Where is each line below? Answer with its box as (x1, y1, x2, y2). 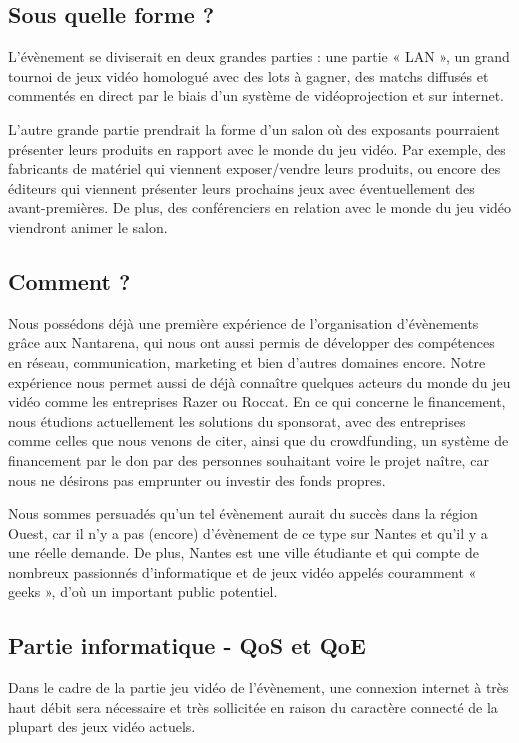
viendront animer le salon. (8, 216, 168, 237)
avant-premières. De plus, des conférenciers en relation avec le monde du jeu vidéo (8, 197, 512, 218)
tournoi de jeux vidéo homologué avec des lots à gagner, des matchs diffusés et (8, 65, 489, 86)
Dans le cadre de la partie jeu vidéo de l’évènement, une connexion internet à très (8, 677, 509, 698)
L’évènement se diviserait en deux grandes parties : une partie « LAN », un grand (8, 46, 510, 67)
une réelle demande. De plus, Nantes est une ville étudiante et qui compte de (8, 542, 479, 563)
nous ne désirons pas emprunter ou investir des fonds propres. (8, 469, 386, 490)
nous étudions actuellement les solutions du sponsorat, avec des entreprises (8, 410, 466, 431)
